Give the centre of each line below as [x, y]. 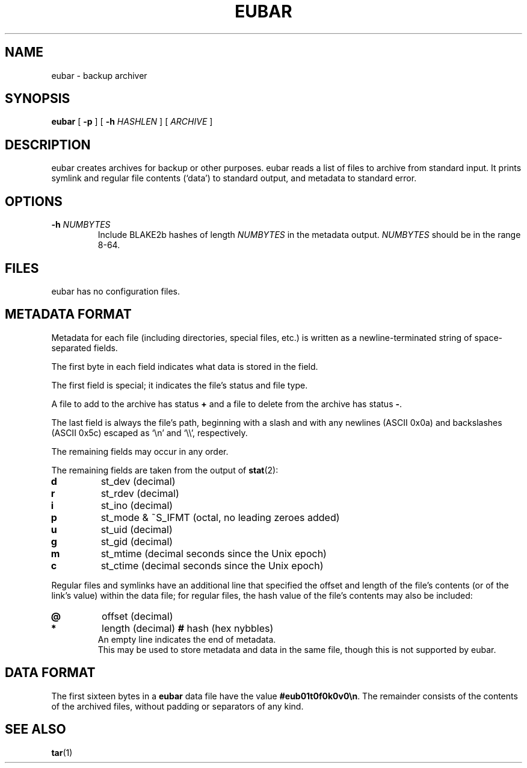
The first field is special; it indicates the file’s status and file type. [180, 385]
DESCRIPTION [48, 145]
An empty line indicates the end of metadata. [187, 639]
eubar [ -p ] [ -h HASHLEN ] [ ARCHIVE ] [132, 122]
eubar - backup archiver [99, 75]
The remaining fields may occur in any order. [140, 451]
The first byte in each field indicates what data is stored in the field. [185, 366]
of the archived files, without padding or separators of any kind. [177, 706]
